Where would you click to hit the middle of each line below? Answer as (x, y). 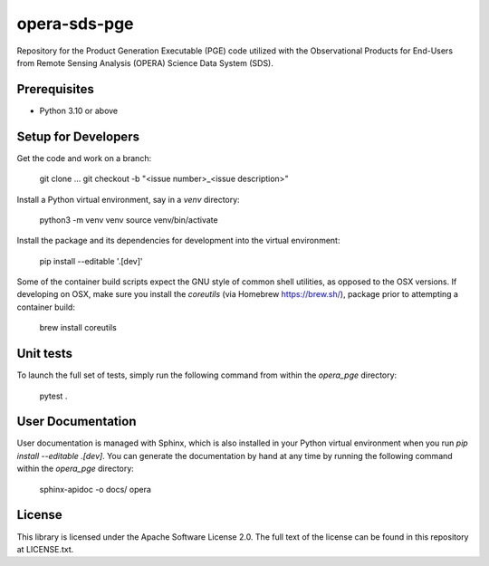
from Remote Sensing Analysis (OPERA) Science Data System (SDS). (145, 62)
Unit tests (44, 354)
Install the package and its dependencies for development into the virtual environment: (178, 241)
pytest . (53, 396)
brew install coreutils (78, 328)
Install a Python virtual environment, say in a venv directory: (128, 199)
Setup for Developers (78, 136)
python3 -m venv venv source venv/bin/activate (129, 220)
